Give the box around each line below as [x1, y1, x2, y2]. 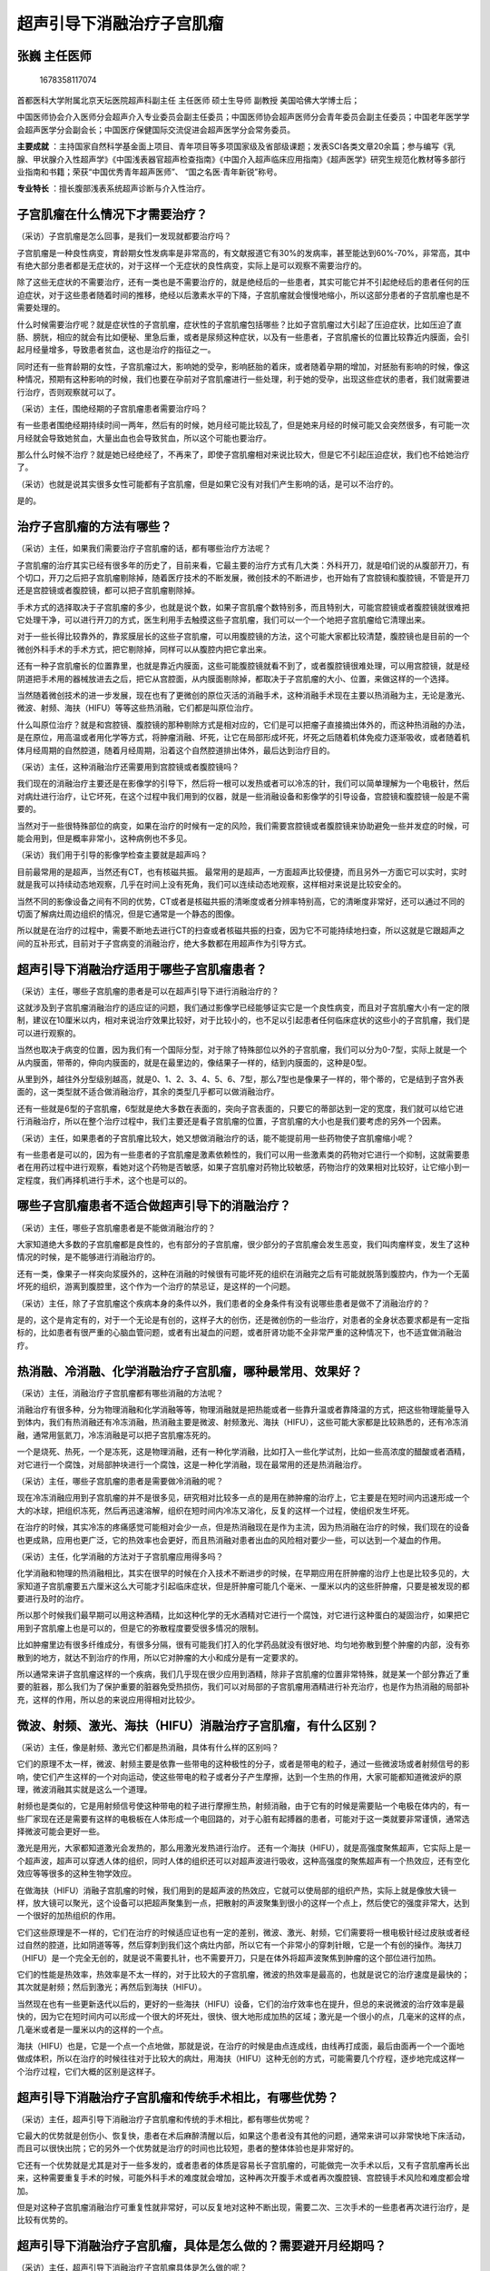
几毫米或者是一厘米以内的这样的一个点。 [16, 2024, 168, 2035]
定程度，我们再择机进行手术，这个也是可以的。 [16, 1175, 192, 1185]
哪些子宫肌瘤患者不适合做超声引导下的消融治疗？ [16, 1198, 291, 1214]
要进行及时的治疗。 [16, 1593, 89, 1604]
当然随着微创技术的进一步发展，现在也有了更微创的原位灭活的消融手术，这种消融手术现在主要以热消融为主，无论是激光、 [16, 690, 470, 701]
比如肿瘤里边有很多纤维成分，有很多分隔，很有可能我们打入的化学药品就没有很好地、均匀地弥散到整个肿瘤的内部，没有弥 [16, 1640, 470, 1651]
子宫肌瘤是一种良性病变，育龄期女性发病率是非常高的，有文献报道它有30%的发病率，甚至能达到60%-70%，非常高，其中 [16, 247, 471, 258]
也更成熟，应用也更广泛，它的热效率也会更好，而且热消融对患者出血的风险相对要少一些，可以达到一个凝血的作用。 [16, 1534, 446, 1545]
